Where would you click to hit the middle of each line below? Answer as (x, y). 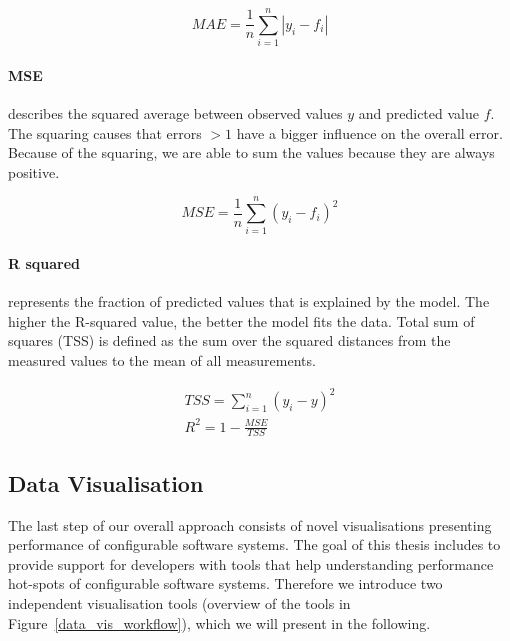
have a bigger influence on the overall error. (369, 132)
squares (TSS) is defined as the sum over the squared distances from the (229, 340)
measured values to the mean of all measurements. (162, 360)
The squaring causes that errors (105, 132)
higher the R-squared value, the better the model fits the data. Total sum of (241, 320)
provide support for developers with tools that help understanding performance (251, 563)
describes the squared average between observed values (175, 112)
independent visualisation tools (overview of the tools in (179, 603)
